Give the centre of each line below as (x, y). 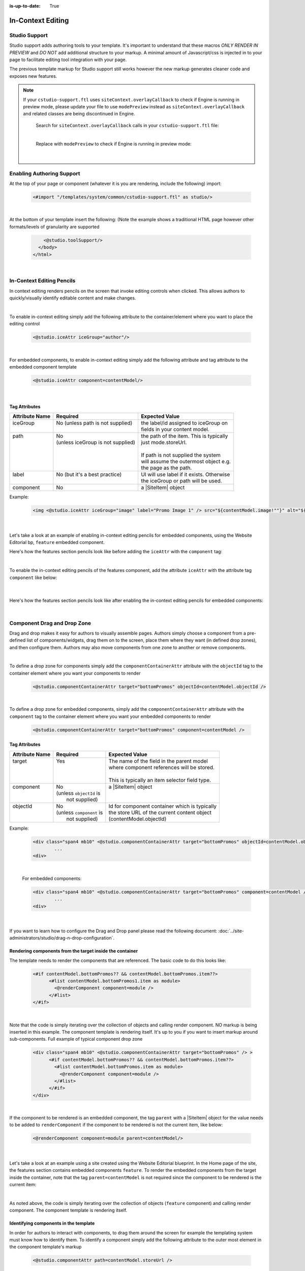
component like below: (33, 578)
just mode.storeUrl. (164, 442)
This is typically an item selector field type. (160, 780)
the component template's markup (45, 1247)
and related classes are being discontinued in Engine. (79, 114)
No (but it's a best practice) (89, 474)
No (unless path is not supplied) (94, 423)
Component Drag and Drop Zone (50, 623)
